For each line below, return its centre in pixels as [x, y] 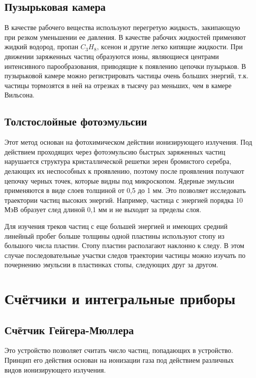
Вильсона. [20, 95]
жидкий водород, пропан [41, 47]
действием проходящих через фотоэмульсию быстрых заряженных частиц [115, 151]
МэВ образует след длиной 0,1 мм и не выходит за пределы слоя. [103, 209]
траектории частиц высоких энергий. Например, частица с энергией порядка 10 [124, 200]
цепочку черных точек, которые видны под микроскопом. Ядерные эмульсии [119, 180]
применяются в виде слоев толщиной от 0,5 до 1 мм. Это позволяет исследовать [125, 190]
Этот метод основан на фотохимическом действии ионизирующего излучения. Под [128, 142]
